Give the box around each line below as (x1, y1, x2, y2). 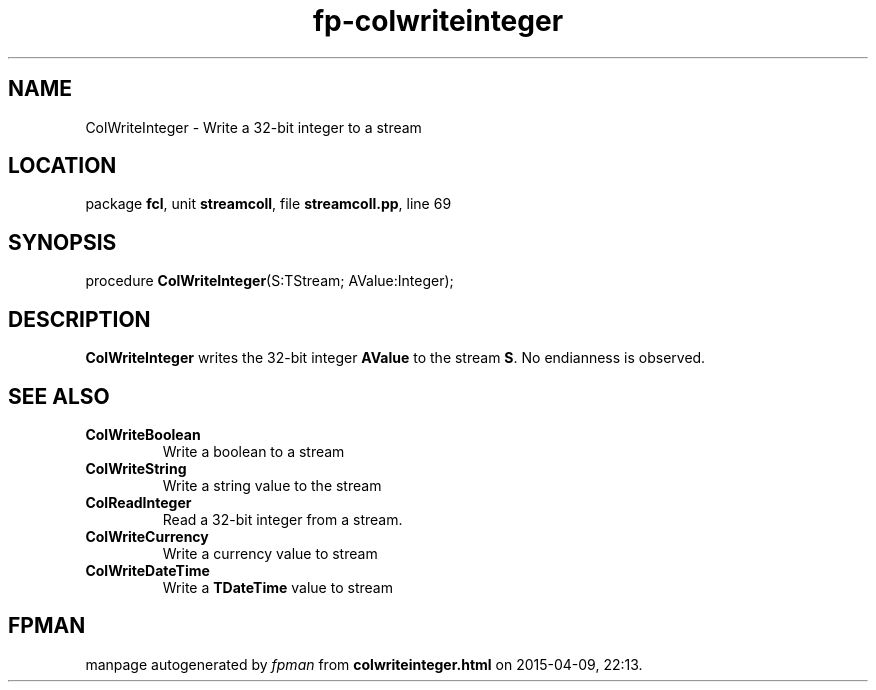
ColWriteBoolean (85, 425, 201, 443)
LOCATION (8, 153, 117, 179)
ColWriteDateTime (85, 561, 210, 579)
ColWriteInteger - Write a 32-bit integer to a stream (85, 118, 422, 136)
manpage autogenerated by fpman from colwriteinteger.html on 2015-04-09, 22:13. (85, 655, 643, 673)
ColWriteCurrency (85, 527, 209, 545)
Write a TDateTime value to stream (162, 578, 393, 596)
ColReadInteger (85, 493, 192, 511)
